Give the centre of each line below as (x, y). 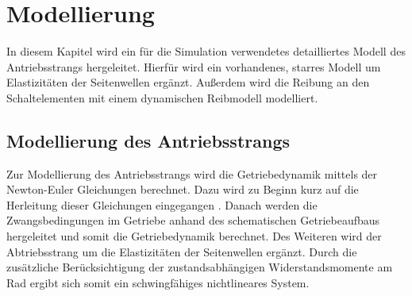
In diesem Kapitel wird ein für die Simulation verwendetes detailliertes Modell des (206, 51)
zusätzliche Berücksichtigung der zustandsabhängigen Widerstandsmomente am (200, 267)
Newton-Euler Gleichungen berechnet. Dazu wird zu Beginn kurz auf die (183, 189)
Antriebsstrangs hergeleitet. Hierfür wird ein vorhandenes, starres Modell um (194, 66)
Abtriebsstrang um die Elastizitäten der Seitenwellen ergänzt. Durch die (182, 251)
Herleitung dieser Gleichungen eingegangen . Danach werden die (162, 204)
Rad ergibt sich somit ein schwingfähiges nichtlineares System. (158, 282)
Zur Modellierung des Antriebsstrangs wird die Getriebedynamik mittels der (192, 173)
